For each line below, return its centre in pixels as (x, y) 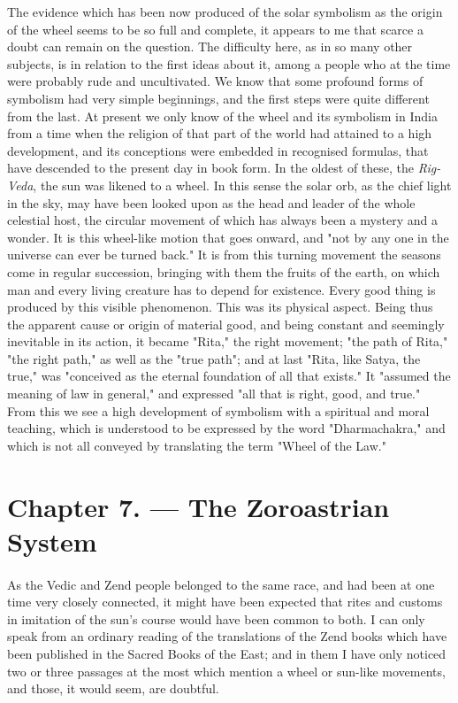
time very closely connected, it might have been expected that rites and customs (225, 602)
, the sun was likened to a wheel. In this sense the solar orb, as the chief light (242, 185)
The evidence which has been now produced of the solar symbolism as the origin (225, 12)
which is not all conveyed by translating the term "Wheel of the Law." (197, 445)
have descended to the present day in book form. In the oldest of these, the (211, 168)
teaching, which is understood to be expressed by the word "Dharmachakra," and (226, 428)
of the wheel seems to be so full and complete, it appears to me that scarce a (215, 29)
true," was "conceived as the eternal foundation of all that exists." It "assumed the (229, 376)
